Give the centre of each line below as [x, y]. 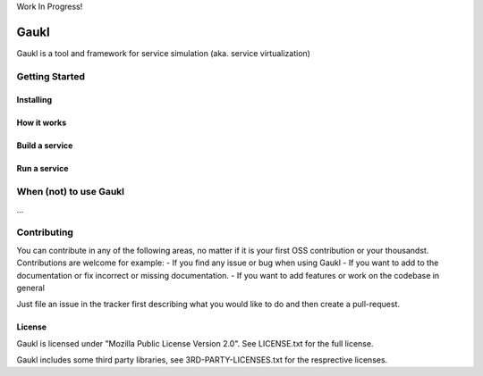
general [30, 288]
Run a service [42, 169]
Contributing [45, 232]
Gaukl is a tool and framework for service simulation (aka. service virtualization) [163, 53]
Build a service [45, 146]
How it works [42, 123]
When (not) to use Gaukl [71, 192]
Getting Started [51, 76]
